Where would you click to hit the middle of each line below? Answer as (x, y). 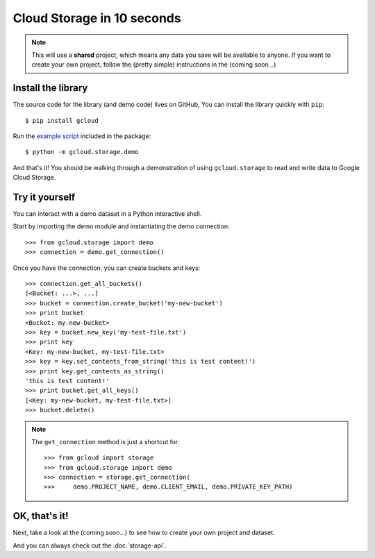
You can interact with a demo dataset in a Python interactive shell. (107, 214)
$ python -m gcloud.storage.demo (82, 152)
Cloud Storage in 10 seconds (97, 18)
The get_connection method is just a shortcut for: (106, 441)
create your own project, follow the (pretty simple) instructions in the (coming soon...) (154, 65)
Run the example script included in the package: (82, 136)
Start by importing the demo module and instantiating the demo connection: (121, 226)
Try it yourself (44, 197)
